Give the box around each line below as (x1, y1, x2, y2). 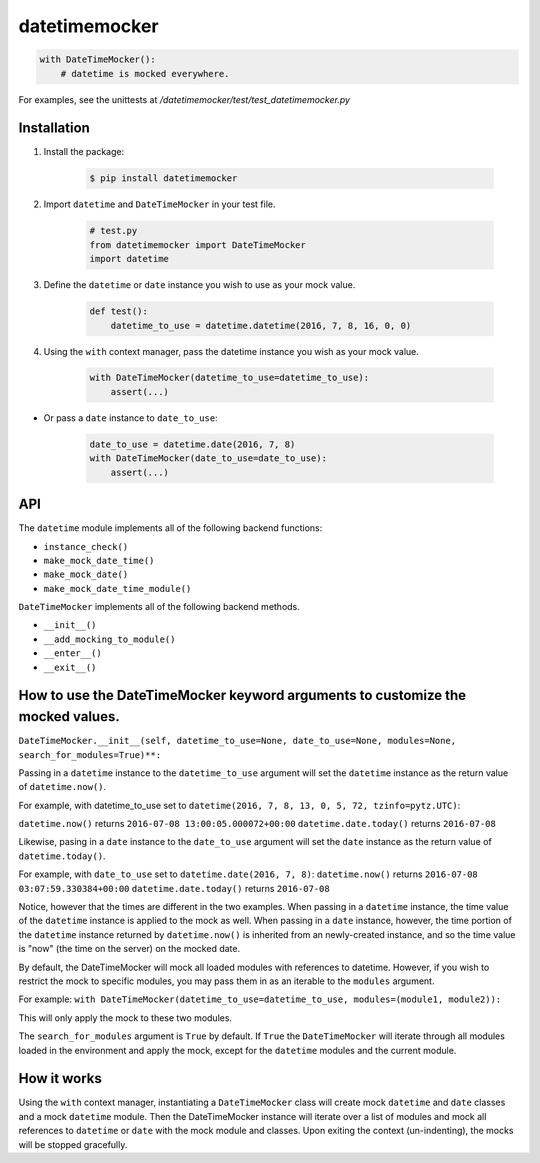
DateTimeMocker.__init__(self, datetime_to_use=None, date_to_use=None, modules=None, (18, 735, 457, 747)
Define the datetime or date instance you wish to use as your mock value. (43, 279, 356, 291)
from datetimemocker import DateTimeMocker (89, 239, 307, 250)
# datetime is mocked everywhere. (60, 68, 230, 79)
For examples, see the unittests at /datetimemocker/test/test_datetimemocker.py (18, 93, 350, 105)
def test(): (89, 306, 149, 317)
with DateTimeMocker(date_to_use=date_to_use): (89, 453, 327, 464)
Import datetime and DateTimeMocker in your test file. (43, 198, 276, 210)
